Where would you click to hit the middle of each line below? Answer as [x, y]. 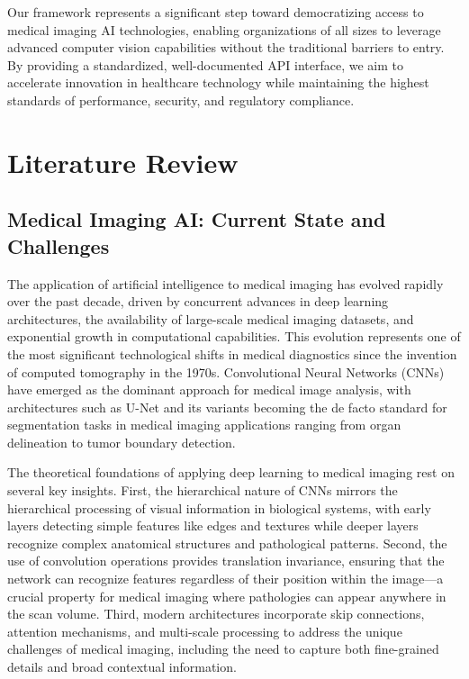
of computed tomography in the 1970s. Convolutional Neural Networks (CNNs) [226, 371]
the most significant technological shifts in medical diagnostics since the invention [232, 353]
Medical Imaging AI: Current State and [197, 219]
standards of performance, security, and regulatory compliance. [181, 100]
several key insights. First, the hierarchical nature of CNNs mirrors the [203, 490]
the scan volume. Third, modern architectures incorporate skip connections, [216, 614]
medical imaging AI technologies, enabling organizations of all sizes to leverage [224, 29]
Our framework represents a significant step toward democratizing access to [216, 12]
